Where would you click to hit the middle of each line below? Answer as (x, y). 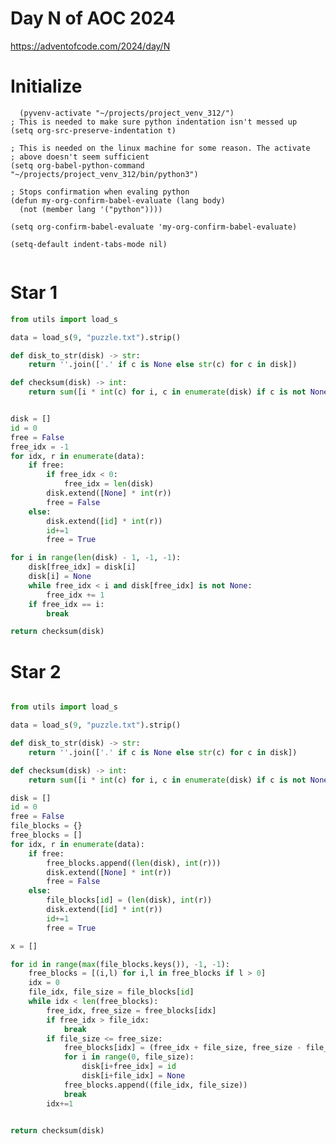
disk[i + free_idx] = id (129, 1067)
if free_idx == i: (66, 604)
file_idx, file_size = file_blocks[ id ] (111, 992)
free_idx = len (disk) (109, 484)
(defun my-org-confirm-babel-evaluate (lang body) (118, 200)
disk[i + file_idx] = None (133, 1076)
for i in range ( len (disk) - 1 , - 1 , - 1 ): (96, 558)
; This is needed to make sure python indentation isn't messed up (154, 122)
